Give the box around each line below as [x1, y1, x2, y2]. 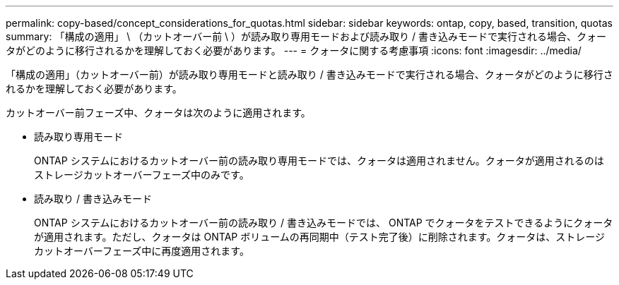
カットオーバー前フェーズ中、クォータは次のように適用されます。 [6, 107, 311, 119]
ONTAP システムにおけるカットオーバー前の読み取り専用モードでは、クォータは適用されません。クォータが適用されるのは [34, 154, 604, 166]
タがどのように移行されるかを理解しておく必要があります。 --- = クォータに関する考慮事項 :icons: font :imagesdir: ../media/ [6, 44, 582, 56]
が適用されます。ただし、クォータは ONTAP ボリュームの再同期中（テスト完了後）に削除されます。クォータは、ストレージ [34, 231, 606, 243]
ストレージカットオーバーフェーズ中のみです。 [34, 169, 249, 181]
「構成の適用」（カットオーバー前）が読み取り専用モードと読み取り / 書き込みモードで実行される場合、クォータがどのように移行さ [6, 68, 613, 80]
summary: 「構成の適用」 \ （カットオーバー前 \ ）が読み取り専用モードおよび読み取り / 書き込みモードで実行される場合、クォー [6, 30, 607, 42]
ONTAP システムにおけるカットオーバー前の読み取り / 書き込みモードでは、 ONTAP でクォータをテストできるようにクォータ [34, 217, 613, 229]
